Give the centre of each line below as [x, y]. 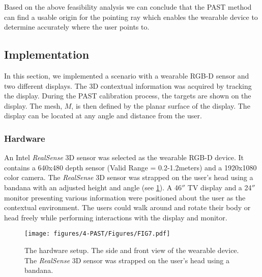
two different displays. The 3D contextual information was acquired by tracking [128, 85]
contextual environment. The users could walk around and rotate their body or [127, 207]
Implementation [47, 54]
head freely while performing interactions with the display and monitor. [116, 217]
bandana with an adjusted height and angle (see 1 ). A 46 [93, 187]
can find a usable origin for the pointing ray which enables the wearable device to [131, 17]
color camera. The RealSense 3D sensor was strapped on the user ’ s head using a [129, 177]
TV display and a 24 [220, 187]
